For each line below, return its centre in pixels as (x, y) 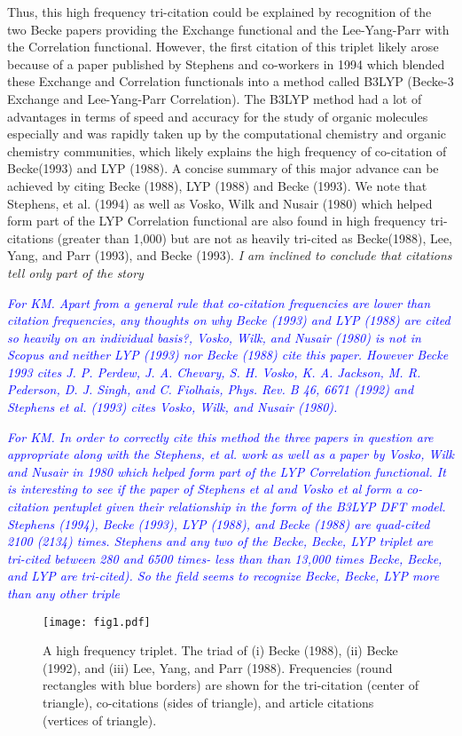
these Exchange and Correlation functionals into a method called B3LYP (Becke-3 (231, 81)
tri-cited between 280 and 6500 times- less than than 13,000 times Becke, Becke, (225, 558)
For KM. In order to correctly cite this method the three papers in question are (220, 436)
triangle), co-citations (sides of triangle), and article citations (208, 703)
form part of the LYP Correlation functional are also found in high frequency (217, 221)
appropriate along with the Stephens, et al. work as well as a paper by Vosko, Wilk (231, 454)
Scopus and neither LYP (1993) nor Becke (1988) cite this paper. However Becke (228, 355)
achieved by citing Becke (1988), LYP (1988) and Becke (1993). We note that (217, 185)
